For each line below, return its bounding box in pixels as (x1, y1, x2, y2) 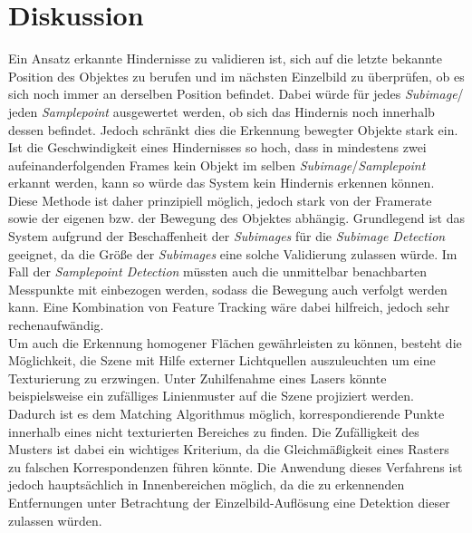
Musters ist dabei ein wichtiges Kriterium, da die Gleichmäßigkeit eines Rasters (8, 440, 449, 459)
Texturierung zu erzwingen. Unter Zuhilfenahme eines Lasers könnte (8, 368, 387, 387)
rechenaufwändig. (8, 315, 104, 334)
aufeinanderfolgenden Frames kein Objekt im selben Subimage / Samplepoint (8, 155, 426, 174)
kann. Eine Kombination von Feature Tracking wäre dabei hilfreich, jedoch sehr (8, 297, 450, 316)
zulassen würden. (8, 510, 102, 529)
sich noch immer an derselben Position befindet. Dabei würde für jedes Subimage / (8, 84, 464, 103)
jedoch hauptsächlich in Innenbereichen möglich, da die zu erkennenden (8, 475, 405, 494)
